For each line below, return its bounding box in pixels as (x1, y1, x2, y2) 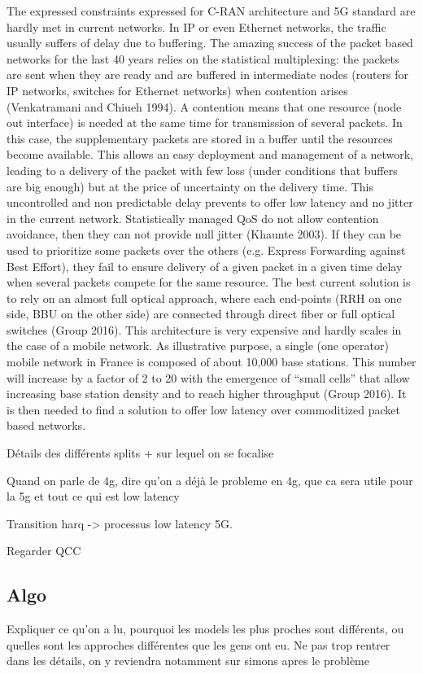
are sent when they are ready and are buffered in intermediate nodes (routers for (7, 66, 409, 83)
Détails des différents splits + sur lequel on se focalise (7, 444, 274, 462)
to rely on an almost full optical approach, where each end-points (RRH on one (7, 289, 402, 306)
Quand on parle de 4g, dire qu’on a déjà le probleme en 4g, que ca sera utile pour (7, 471, 413, 488)
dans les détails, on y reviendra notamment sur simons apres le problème (7, 652, 369, 669)
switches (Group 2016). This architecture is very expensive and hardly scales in (7, 321, 402, 338)
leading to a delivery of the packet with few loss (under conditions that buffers (7, 161, 398, 178)
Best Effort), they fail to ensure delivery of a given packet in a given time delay (7, 257, 403, 274)
